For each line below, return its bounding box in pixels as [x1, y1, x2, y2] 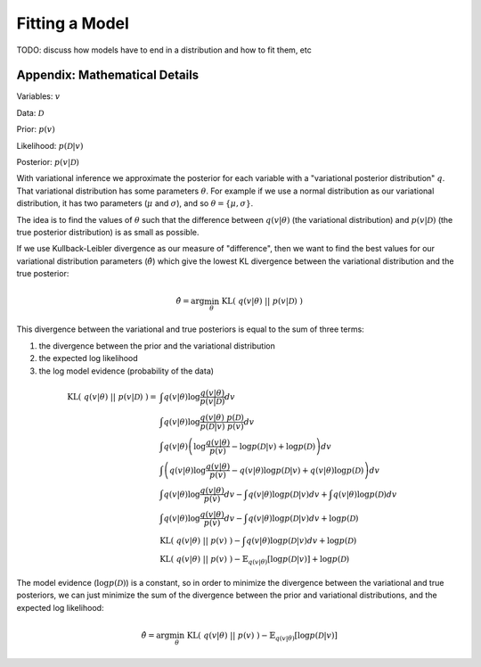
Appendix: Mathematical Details [16, 68, 200, 83]
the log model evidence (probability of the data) [38, 366, 214, 376]
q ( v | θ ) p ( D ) [200, 412, 244, 423]
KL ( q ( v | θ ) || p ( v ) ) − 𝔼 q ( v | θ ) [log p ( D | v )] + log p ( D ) [159, 554, 350, 566]
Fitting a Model [16, 13, 129, 33]
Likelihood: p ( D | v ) [16, 140, 84, 151]
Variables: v [16, 91, 61, 102]
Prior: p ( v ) [16, 124, 55, 135]
